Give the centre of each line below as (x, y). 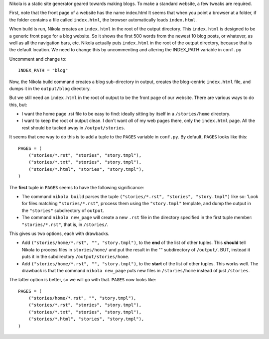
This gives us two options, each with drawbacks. (59, 233)
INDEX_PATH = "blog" (43, 70)
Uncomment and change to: (38, 59)
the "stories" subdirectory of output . (63, 210)
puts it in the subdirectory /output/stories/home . (75, 257)
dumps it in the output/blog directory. (50, 88)
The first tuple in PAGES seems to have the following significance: (77, 187)
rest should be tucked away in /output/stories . (73, 127)
